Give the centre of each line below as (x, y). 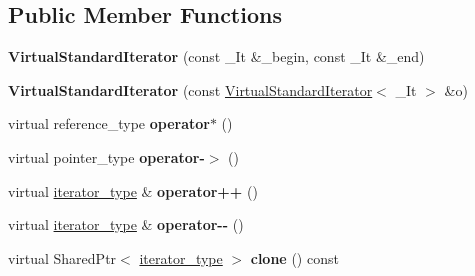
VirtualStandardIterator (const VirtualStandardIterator (190, 89)
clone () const (294, 257)
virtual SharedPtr (62, 257)
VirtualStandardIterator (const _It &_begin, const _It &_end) (216, 56)
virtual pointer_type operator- (106, 156)
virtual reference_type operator (109, 123)
